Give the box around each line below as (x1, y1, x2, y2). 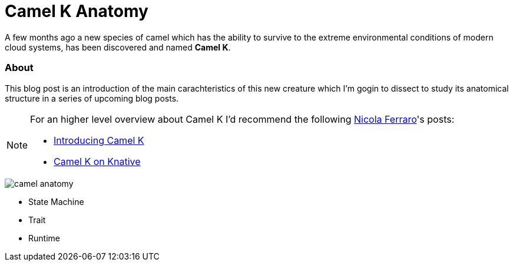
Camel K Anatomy (5, 1, 148, 21)
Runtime (28, 233, 60, 243)
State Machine (28, 196, 84, 207)
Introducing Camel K (54, 134, 144, 146)
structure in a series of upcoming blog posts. (5, 93, 179, 103)
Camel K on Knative (54, 155, 141, 167)
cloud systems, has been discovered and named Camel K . (5, 42, 231, 52)
